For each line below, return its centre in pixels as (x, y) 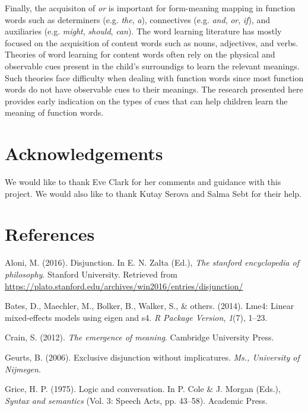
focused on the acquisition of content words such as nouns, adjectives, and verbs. (152, 42)
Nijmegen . (23, 369)
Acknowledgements (84, 153)
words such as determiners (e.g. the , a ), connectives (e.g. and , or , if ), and (137, 19)
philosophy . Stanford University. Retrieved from (91, 274)
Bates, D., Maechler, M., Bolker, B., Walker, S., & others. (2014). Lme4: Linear (150, 306)
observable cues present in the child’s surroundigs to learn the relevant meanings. (152, 66)
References (50, 234)
